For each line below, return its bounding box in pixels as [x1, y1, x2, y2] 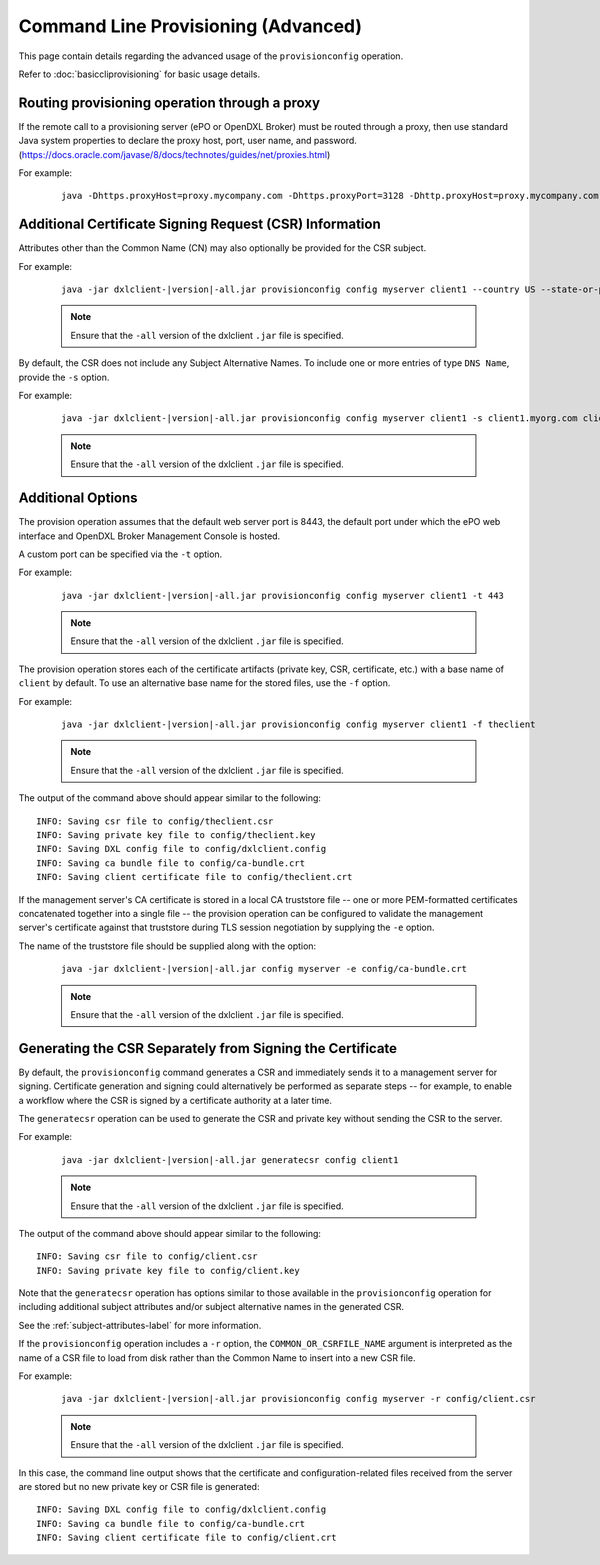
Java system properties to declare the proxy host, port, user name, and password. [18, 135, 357, 147]
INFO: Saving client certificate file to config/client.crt [36, 1532, 337, 1544]
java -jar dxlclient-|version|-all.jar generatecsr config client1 [61, 1154, 399, 1165]
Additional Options [18, 490, 139, 507]
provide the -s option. [18, 371, 110, 383]
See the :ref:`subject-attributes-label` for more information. [18, 1319, 262, 1331]
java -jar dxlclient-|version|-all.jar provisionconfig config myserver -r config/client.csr [61, 1393, 536, 1405]
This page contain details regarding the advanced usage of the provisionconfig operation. [18, 50, 404, 62]
